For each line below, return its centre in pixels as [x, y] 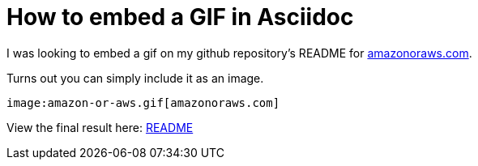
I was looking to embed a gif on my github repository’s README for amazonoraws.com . [239, 53]
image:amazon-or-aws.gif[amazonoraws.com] [143, 102]
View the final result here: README [100, 127]
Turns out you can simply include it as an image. [135, 78]
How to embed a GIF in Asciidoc [180, 17]
